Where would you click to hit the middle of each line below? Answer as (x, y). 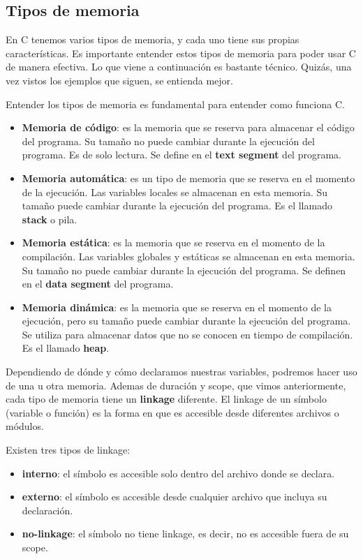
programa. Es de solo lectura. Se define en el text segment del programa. (181, 155)
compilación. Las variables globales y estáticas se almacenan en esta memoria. (188, 256)
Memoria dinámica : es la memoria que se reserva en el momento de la (177, 307)
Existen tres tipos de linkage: (68, 450)
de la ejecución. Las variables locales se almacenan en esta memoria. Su (175, 192)
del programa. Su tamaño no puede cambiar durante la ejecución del (168, 141)
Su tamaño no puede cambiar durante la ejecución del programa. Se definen (184, 270)
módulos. (25, 426)
